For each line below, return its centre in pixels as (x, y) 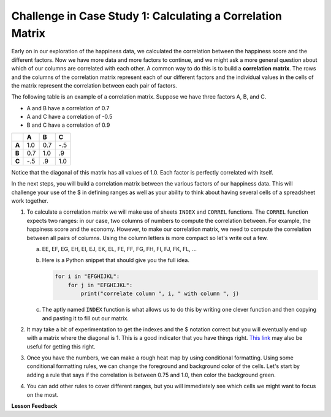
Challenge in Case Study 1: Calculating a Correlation (146, 16)
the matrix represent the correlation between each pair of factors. (94, 85)
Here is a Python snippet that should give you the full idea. (116, 260)
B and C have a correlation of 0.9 (68, 125)
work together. (30, 201)
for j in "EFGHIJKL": (100, 285)
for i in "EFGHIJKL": (87, 276)
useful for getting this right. (61, 347)
